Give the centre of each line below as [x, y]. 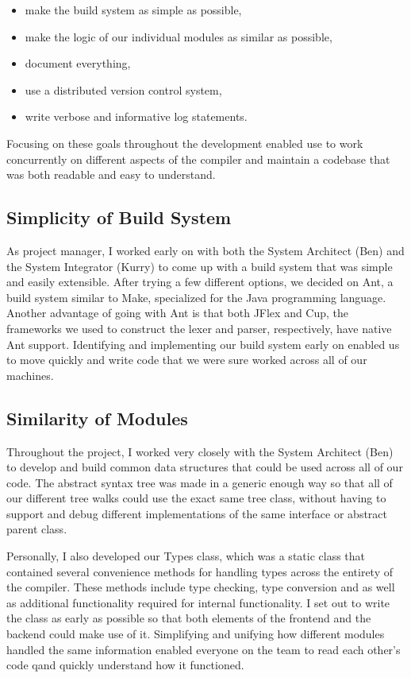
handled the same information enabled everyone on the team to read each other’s [204, 649]
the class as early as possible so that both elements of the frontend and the [189, 618]
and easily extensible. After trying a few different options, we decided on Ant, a [200, 282]
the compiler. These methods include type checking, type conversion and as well [201, 587]
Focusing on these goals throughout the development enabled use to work [185, 143]
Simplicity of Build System [119, 217]
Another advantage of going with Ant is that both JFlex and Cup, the [178, 313]
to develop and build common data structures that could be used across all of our [205, 467]
